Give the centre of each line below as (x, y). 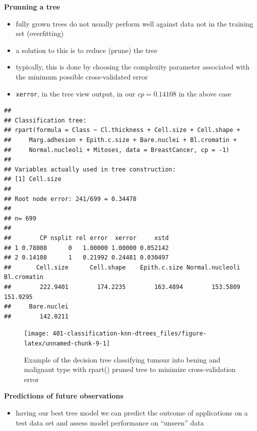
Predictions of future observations (64, 396)
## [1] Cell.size (33, 179)
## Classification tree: (45, 120)
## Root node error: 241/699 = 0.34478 (70, 199)
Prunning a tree (32, 6)
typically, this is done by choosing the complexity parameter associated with (132, 67)
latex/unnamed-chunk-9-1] (67, 343)
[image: (37, 334)
